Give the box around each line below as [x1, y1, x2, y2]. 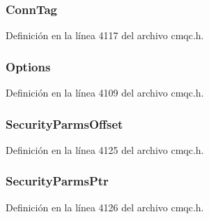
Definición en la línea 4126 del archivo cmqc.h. [6, 199, 204, 214]
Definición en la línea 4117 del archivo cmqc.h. [6, 28, 204, 43]
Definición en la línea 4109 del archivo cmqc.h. [6, 85, 204, 100]
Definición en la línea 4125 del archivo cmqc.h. [6, 142, 204, 157]
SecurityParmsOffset [6, 115, 123, 132]
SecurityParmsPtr [6, 172, 109, 190]
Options [6, 57, 51, 75]
